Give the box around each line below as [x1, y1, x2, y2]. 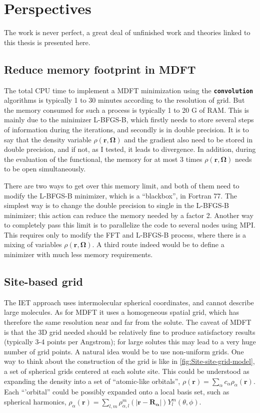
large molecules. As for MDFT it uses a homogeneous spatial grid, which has [4, 307, 239, 317]
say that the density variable [4, 134, 91, 144]
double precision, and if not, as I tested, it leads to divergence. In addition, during [4, 144, 256, 154]
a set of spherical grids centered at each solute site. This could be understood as [4, 366, 249, 376]
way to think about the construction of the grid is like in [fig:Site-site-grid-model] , [4, 356, 255, 366]
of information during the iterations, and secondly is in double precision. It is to [4, 124, 249, 134]
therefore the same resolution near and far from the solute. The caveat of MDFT [4, 317, 251, 327]
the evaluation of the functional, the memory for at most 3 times [4, 153, 202, 164]
